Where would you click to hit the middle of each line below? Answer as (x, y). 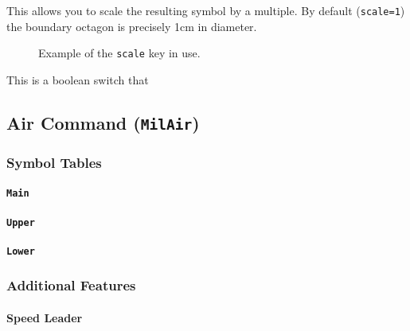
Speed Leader (45, 317)
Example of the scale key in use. (119, 53)
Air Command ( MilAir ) (103, 122)
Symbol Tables (54, 162)
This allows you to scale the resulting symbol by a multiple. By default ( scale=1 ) (206, 10)
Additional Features (71, 285)
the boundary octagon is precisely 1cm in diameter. (132, 26)
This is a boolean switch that (78, 79)
